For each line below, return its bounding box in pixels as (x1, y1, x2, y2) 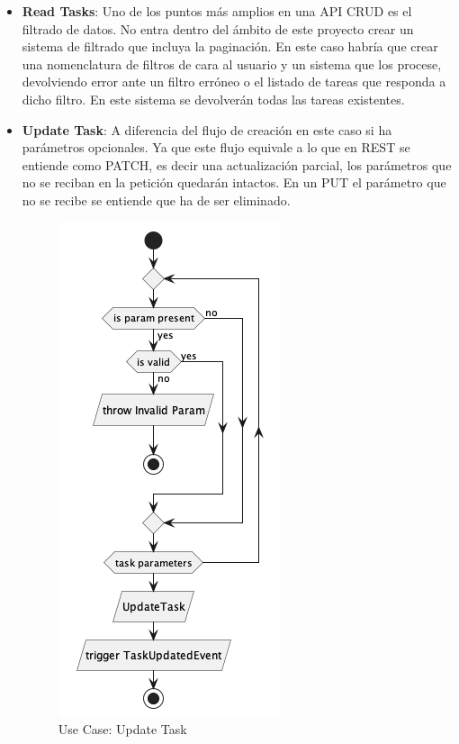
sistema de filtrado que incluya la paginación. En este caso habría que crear (22, 37, 438, 56)
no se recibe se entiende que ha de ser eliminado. (22, 190, 291, 209)
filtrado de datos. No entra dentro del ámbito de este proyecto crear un (22, 19, 414, 38)
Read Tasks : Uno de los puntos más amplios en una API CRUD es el (22, 2, 412, 20)
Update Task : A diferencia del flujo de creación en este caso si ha (22, 120, 392, 139)
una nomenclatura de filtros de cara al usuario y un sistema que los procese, (22, 54, 442, 73)
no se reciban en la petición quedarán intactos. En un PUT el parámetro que (22, 173, 446, 192)
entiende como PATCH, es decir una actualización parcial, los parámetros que (22, 155, 452, 174)
